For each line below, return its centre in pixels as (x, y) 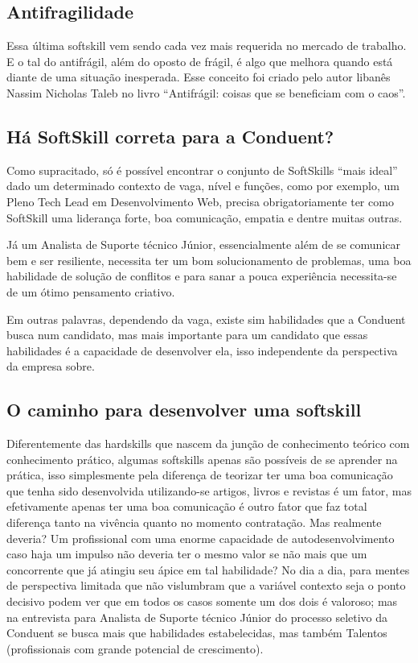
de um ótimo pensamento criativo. (91, 291)
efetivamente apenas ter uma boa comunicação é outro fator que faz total (187, 506)
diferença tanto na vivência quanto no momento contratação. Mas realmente (194, 522)
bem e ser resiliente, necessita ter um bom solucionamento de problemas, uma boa (209, 260)
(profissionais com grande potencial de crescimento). (135, 648)
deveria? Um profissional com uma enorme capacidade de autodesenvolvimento (201, 538)
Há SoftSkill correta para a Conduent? (170, 136)
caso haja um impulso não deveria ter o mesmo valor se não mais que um (187, 554)
